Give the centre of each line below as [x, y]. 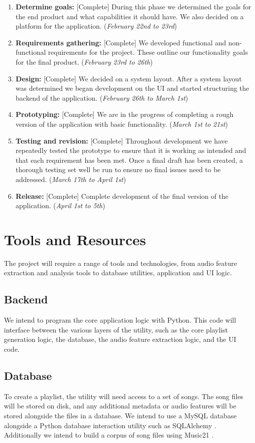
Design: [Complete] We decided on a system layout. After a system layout [129, 78]
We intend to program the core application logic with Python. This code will [120, 320]
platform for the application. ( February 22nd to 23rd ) [96, 26]
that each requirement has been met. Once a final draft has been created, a [129, 160]
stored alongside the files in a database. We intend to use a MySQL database [120, 415]
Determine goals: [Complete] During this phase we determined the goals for [133, 6]
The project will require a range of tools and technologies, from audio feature [121, 263]
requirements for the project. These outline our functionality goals [148, 52]
